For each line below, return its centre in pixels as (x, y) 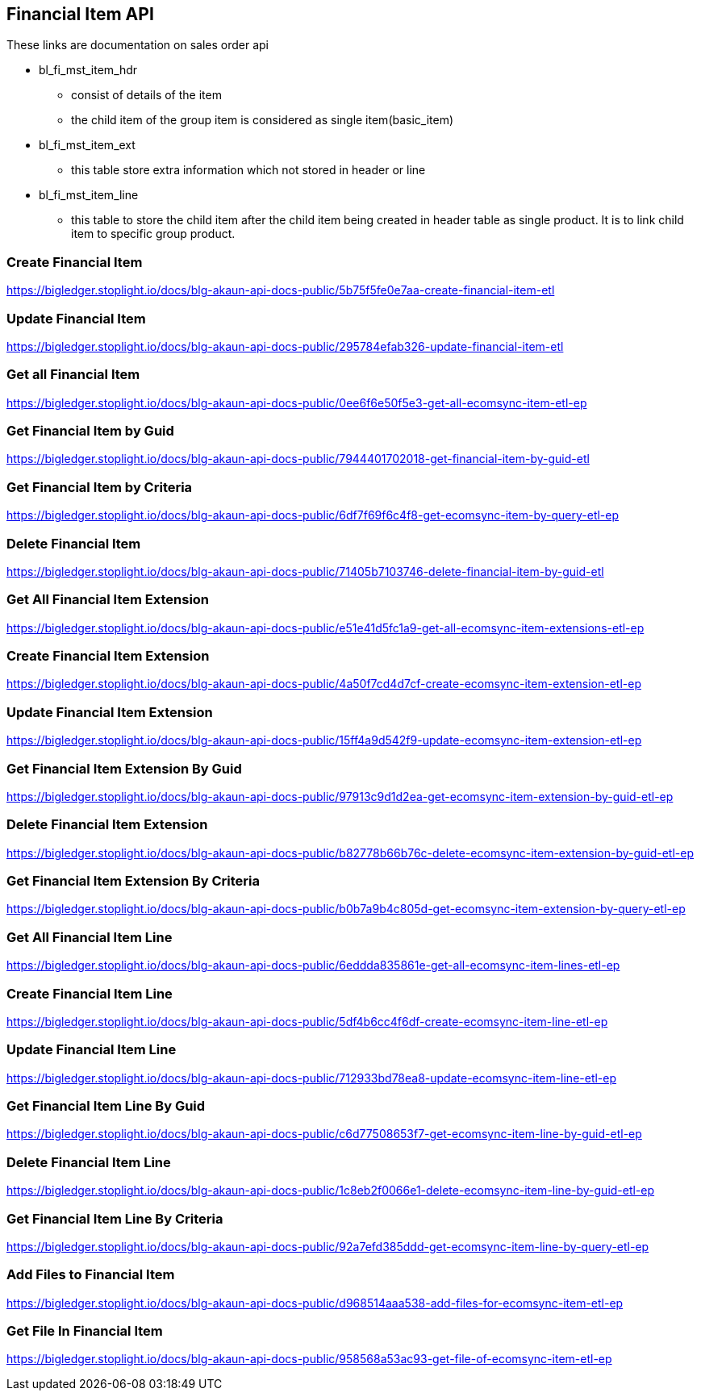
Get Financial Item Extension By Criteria (134, 881)
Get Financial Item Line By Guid (106, 1106)
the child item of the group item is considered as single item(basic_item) (263, 120)
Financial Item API (80, 14)
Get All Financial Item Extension (108, 600)
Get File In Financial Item (85, 1331)
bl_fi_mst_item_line (89, 195)
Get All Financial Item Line (90, 937)
